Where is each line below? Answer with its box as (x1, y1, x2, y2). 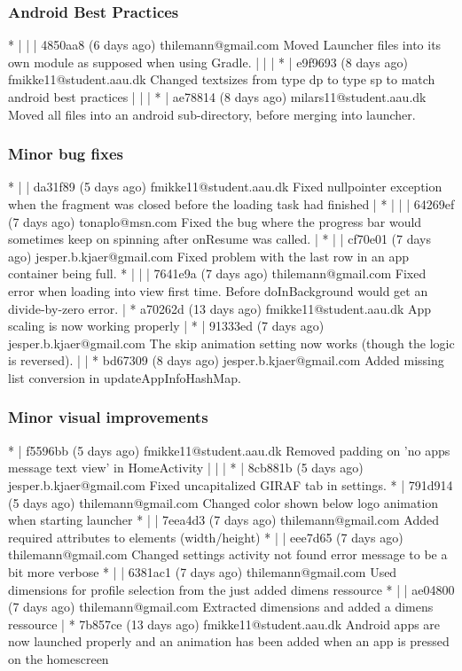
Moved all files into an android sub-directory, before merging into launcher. (8, 105, 416, 123)
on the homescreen (8, 649, 109, 667)
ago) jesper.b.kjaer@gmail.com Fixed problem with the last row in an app (8, 246, 410, 265)
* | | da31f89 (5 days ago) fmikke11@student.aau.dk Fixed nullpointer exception (8, 177, 442, 196)
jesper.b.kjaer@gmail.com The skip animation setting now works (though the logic (8, 333, 455, 352)
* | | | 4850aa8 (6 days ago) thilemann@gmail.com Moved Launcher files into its (8, 35, 442, 54)
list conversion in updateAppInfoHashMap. (8, 368, 241, 386)
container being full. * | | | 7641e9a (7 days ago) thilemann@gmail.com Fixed (8, 264, 427, 283)
